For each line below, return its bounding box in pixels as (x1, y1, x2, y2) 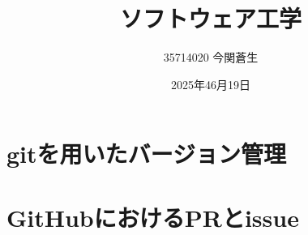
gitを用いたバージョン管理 (6, 137, 286, 170)
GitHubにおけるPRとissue (6, 200, 299, 233)
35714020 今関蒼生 (163, 49, 259, 66)
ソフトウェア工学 (119, 2, 302, 35)
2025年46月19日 (171, 75, 250, 92)
